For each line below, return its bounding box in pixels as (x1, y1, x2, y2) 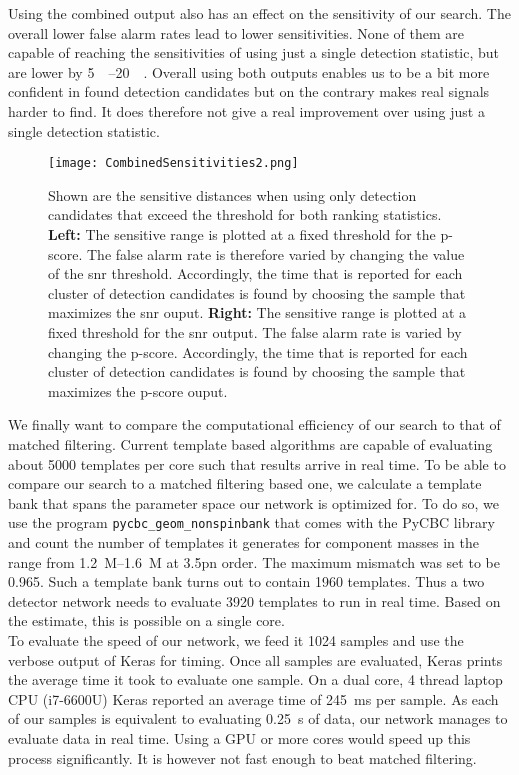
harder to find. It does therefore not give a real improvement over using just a (8, 100, 485, 121)
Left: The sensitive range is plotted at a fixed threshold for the (48, 224, 436, 244)
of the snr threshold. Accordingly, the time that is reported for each (48, 263, 463, 284)
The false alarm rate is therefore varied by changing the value (86, 243, 465, 264)
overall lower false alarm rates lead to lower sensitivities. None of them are (8, 22, 464, 43)
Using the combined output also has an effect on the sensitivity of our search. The (8, 3, 511, 23)
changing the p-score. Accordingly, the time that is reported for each (48, 341, 468, 362)
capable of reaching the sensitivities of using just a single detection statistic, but (8, 42, 500, 63)
